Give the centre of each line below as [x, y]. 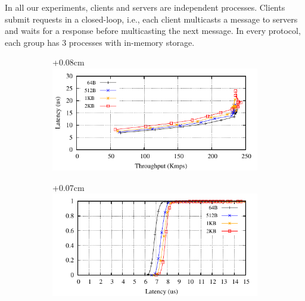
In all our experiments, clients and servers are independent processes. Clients [145, 7]
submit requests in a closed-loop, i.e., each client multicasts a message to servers [151, 19]
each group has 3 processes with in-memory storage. [100, 42]
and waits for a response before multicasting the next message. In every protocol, [153, 31]
